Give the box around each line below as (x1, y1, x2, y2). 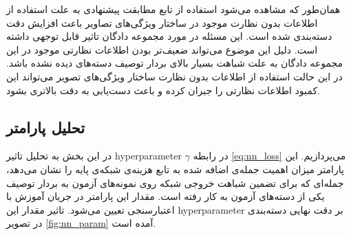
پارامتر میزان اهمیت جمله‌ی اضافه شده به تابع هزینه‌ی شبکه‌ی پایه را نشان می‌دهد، (6, 161, 344, 176)
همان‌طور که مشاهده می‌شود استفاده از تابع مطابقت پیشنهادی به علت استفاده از (6, 2, 341, 16)
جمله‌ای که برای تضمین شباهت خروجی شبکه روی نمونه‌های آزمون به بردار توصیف (6, 175, 344, 190)
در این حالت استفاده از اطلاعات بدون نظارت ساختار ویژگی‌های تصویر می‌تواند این (6, 69, 343, 83)
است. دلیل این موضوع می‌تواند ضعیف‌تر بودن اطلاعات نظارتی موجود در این (6, 42, 318, 56)
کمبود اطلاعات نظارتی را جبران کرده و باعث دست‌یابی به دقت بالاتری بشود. (6, 82, 320, 97)
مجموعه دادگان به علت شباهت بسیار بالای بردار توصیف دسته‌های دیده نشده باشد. (6, 56, 343, 70)
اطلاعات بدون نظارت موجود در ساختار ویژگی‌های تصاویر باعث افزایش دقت (6, 15, 318, 30)
